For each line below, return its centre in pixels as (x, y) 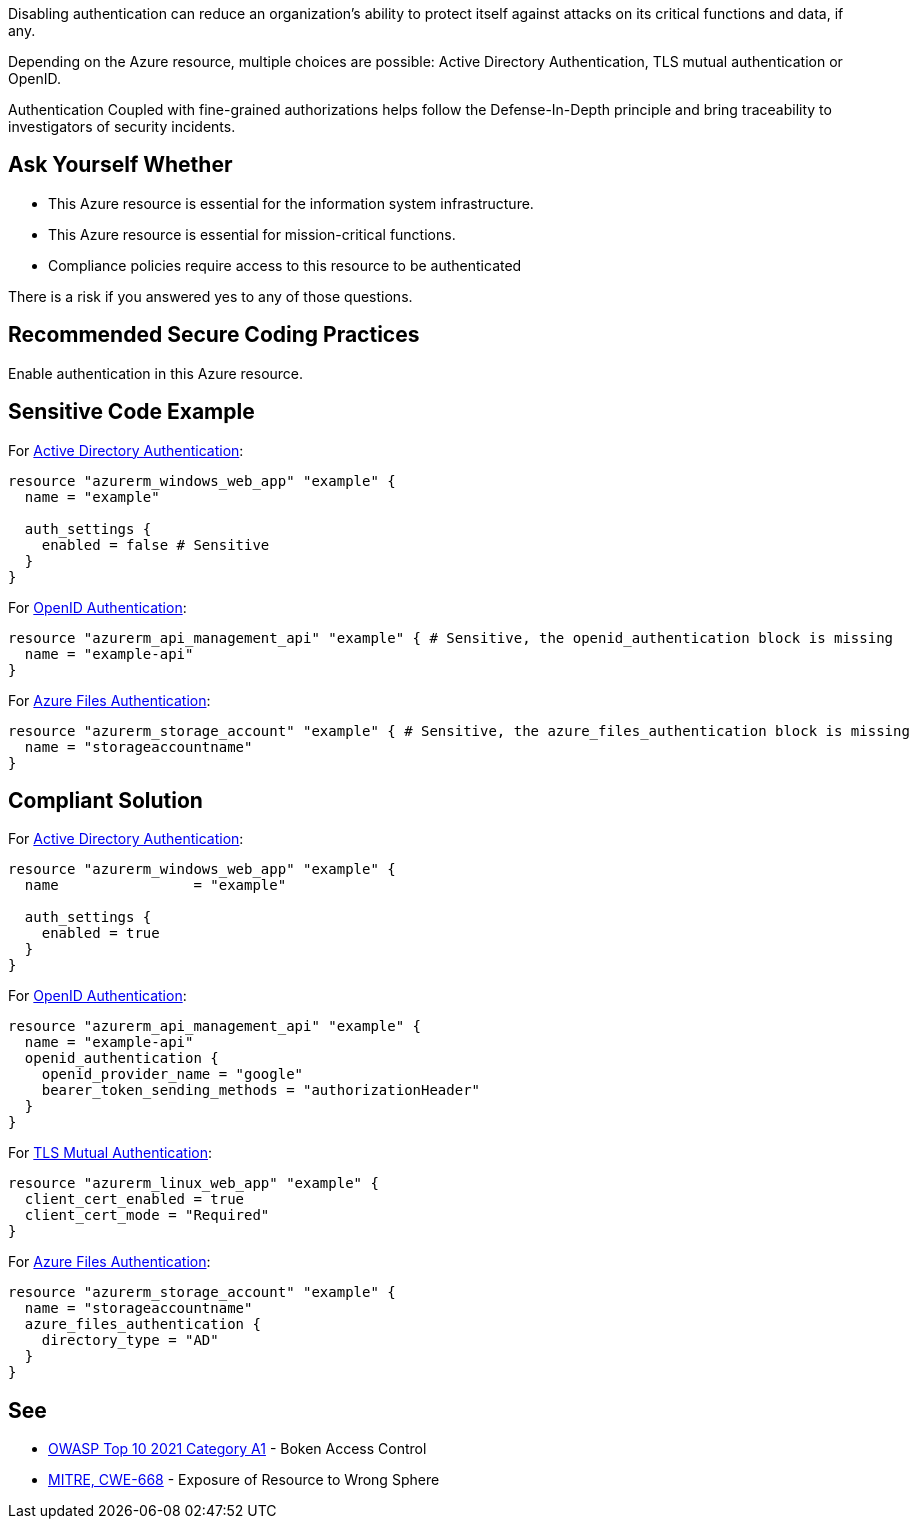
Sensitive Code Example (131, 412)
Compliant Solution (105, 800)
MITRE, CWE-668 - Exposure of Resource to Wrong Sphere (244, 1480)
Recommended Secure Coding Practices (214, 335)
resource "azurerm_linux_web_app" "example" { (193, 1183)
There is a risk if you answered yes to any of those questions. (210, 296)
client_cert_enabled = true (134, 1199)
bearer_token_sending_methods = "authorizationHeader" (261, 1090)
